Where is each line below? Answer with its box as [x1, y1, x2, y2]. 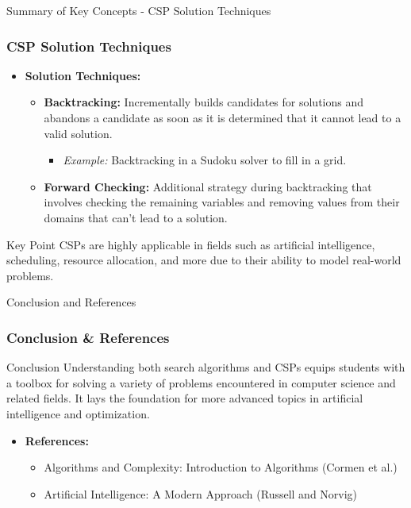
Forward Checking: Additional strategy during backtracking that [44, 178, 372, 194]
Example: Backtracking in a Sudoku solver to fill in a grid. [63, 152, 347, 168]
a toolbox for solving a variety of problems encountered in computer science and [6, 374, 396, 391]
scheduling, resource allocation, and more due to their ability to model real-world [6, 252, 401, 268]
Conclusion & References [6, 327, 170, 347]
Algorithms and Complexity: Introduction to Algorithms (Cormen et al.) [44, 459, 398, 475]
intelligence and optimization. [6, 405, 150, 421]
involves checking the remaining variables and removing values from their [44, 194, 400, 210]
